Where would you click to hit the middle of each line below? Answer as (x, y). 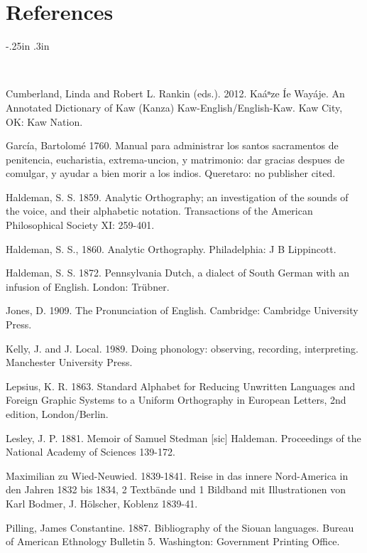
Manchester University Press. (69, 362)
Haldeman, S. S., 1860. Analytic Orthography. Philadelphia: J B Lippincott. (171, 248)
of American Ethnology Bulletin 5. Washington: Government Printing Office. (173, 541)
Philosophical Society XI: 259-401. (80, 225)
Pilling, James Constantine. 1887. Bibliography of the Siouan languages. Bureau (180, 527)
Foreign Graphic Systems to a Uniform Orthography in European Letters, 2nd (176, 400)
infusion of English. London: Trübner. (88, 286)
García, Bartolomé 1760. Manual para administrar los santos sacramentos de (172, 145)
